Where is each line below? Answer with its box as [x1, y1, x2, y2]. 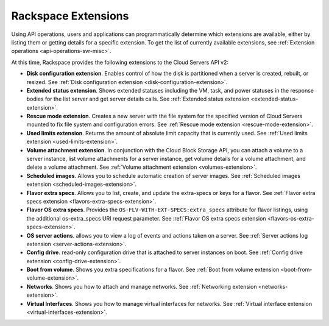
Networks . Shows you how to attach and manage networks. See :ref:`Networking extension [26, 283, 257, 290]
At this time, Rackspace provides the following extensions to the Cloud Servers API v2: [11, 58, 228, 66]
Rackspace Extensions [11, 9, 129, 23]
